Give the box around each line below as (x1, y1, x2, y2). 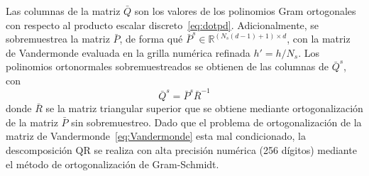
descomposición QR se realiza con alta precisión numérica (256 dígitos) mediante (6, 143, 357, 158)
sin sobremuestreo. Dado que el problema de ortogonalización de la (71, 114, 362, 129)
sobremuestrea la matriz (6, 31, 110, 46)
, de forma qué (119, 31, 183, 46)
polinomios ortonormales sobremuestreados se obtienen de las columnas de (6, 59, 329, 74)
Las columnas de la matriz (6, 4, 121, 18)
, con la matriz (287, 31, 351, 46)
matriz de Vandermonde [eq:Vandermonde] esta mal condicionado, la (6, 128, 306, 143)
